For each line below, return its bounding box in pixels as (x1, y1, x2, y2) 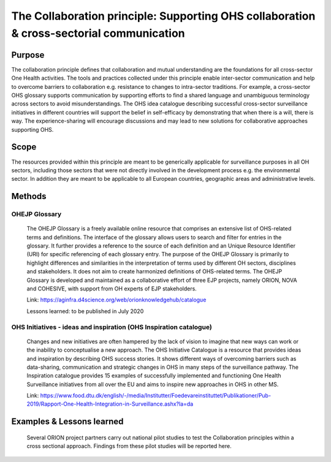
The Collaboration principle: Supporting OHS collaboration (11, 9, 316, 23)
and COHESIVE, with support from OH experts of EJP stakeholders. (26, 285, 197, 292)
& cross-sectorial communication (11, 26, 185, 40)
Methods (11, 191, 47, 202)
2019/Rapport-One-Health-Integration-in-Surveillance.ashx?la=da (26, 400, 194, 407)
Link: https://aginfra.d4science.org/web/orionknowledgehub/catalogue (26, 296, 207, 303)
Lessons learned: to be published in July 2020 (26, 307, 144, 315)
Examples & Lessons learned (11, 417, 124, 427)
